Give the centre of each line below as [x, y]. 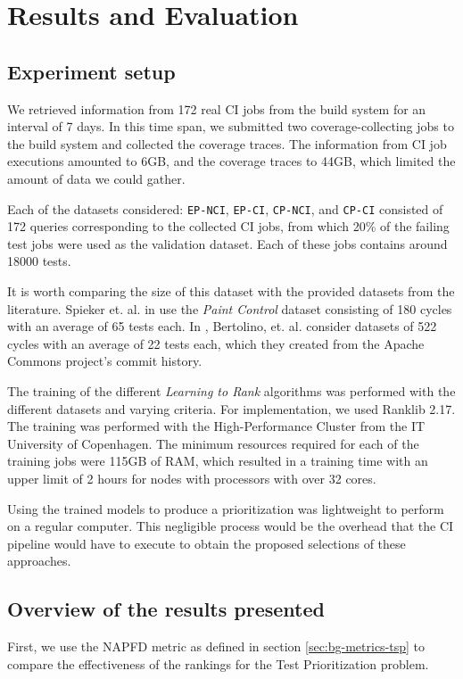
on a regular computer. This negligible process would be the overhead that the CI [231, 526]
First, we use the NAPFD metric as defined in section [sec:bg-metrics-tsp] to [216, 646]
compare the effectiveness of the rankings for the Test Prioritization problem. [218, 663]
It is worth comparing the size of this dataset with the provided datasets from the [231, 290]
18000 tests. [39, 261]
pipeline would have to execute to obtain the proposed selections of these [207, 543]
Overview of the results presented [166, 609]
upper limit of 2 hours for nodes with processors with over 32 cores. [192, 478]
